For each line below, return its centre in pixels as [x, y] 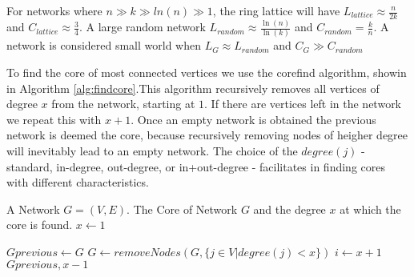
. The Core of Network [182, 209]
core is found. [40, 225]
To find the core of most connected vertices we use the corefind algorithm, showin [207, 72]
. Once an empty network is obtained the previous [253, 119]
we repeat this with [54, 119]
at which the [370, 209]
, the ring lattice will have [276, 10]
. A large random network [142, 27]
